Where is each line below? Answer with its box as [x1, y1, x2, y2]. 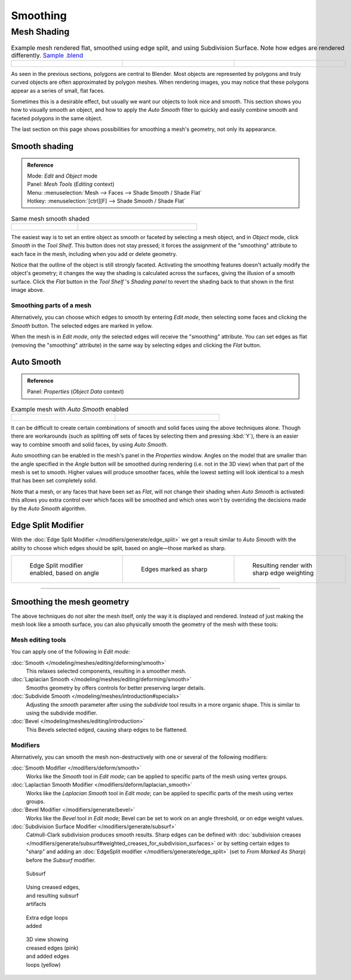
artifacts [26, 900, 47, 908]
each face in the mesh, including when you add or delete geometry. [11, 250, 177, 257]
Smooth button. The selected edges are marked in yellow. [11, 322, 153, 329]
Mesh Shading [11, 26, 70, 37]
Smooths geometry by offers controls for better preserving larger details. [26, 684, 205, 691]
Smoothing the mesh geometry [11, 597, 130, 607]
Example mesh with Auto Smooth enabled [11, 405, 128, 413]
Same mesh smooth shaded [11, 214, 90, 222]
